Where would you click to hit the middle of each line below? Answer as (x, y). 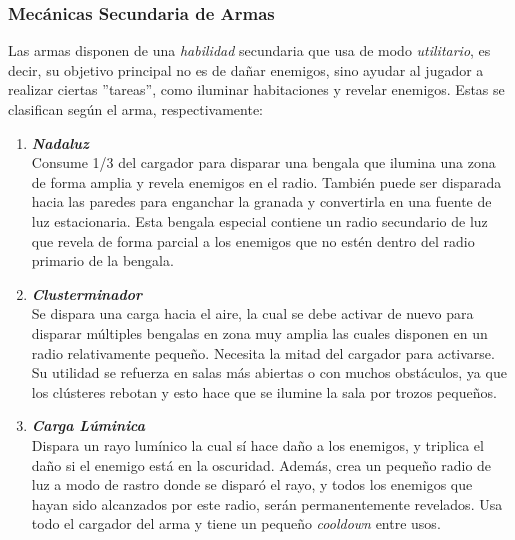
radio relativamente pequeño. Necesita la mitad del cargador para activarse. (263, 352)
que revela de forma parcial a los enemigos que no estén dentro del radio (253, 240)
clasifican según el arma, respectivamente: (135, 109)
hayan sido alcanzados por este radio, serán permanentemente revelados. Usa (267, 503)
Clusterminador (87, 293)
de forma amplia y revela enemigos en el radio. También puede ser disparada (266, 181)
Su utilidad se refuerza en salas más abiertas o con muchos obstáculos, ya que (269, 372)
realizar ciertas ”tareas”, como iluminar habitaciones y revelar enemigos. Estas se (256, 89)
